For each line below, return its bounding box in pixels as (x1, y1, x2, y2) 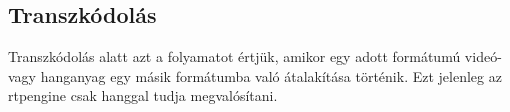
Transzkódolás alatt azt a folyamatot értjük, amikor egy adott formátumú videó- (8, 46, 502, 67)
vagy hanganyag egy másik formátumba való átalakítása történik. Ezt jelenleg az (8, 65, 502, 86)
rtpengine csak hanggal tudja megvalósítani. (8, 85, 278, 106)
